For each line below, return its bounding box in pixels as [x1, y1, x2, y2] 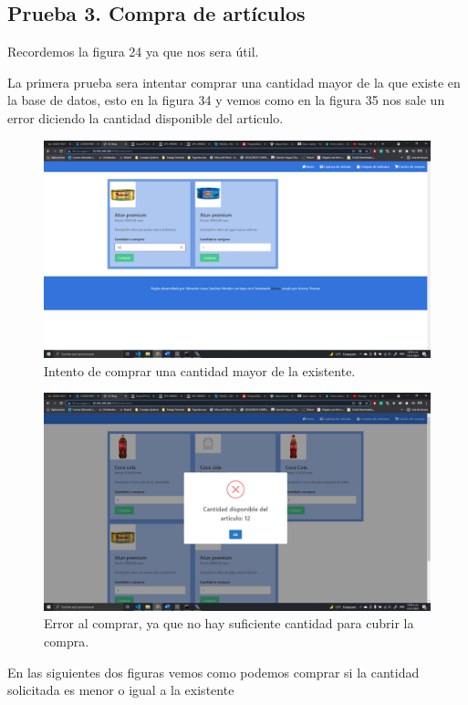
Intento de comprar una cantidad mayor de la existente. [44, 361, 356, 380]
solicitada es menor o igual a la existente [7, 680, 234, 700]
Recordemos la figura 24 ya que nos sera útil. [7, 42, 259, 61]
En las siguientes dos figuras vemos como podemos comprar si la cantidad [7, 662, 420, 681]
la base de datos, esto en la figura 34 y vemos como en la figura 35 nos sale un [7, 90, 445, 110]
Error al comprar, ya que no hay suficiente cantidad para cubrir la [44, 614, 414, 633]
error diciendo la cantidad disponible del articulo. [7, 108, 284, 127]
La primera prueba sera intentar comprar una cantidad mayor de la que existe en [7, 72, 461, 91]
